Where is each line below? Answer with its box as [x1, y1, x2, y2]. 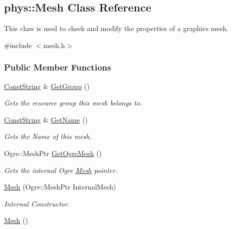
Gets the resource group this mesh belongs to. [4, 97, 142, 108]
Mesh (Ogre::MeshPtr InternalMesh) [4, 181, 116, 192]
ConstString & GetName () [4, 114, 88, 124]
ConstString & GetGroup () [4, 80, 90, 91]
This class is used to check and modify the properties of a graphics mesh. [4, 23, 228, 33]
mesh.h [43, 39, 65, 50]
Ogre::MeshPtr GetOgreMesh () [4, 147, 102, 158]
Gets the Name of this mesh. [4, 131, 92, 141]
